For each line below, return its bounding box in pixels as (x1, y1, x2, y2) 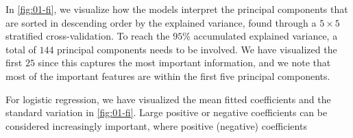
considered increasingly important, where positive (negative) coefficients (5, 118, 307, 133)
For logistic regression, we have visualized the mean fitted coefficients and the (5, 92, 331, 106)
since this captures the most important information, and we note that (38, 55, 331, 70)
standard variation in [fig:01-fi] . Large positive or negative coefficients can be (5, 105, 328, 120)
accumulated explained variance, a (193, 29, 338, 43)
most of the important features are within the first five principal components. (5, 68, 330, 83)
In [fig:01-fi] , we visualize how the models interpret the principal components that (5, 2, 348, 16)
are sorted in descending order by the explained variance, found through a (5, 15, 317, 29)
